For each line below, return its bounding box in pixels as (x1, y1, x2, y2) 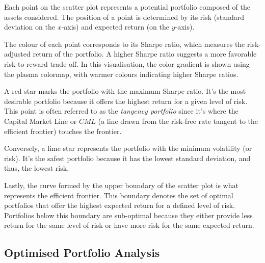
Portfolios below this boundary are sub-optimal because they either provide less (4, 209, 253, 220)
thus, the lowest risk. (4, 163, 69, 173)
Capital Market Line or (4, 115, 77, 126)
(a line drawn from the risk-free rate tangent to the (98, 115, 258, 126)
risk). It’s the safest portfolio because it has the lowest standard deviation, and (4, 152, 251, 163)
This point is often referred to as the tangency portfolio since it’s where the (4, 106, 238, 116)
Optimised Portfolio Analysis (4, 245, 160, 260)
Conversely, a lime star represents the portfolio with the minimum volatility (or (4, 143, 252, 153)
